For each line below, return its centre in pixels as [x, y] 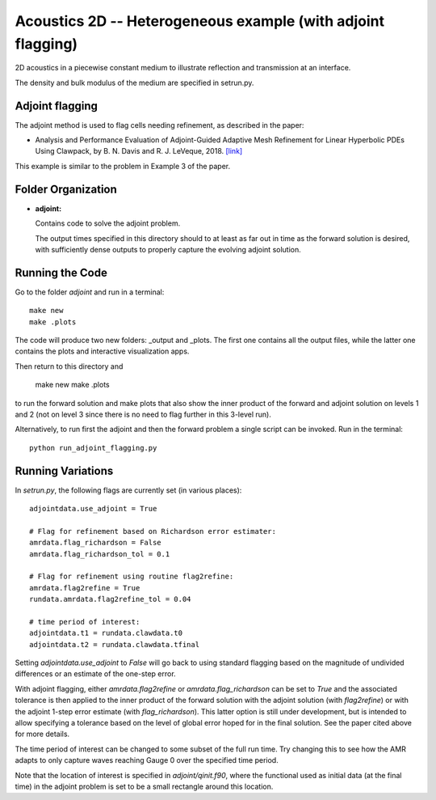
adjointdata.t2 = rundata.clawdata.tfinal [115, 644]
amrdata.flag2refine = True [85, 588]
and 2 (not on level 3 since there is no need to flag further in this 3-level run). [143, 414]
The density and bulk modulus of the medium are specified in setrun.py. [134, 83]
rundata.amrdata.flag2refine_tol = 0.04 [110, 599]
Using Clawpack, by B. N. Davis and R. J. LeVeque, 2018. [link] [139, 151]
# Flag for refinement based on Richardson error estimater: [153, 531]
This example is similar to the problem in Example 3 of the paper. [123, 166]
